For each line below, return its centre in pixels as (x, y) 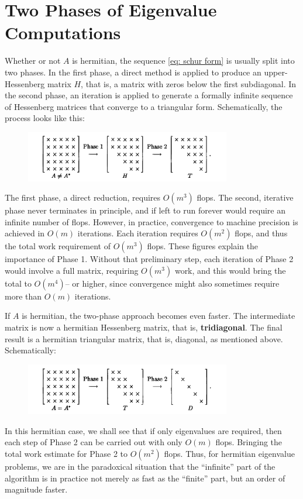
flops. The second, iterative (245, 197)
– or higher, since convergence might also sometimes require (172, 283)
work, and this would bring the (230, 270)
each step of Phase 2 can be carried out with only (94, 442)
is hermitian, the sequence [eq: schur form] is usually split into (183, 61)
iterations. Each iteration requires (138, 233)
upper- (276, 72)
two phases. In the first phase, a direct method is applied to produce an (133, 72)
